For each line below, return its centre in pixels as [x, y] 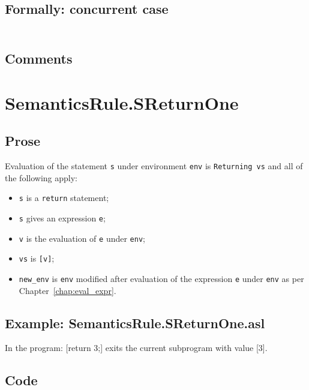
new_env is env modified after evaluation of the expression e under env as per [161, 278]
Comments [39, 58]
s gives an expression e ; [62, 217]
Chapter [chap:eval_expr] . [67, 290]
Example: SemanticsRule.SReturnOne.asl [135, 322]
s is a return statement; [64, 198]
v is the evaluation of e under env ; [82, 238]
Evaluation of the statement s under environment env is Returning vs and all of [154, 166]
